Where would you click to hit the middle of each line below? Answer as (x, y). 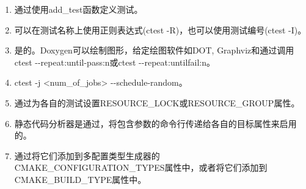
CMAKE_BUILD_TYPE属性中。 (80, 179)
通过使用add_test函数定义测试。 (78, 9)
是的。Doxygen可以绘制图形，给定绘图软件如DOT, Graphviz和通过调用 (154, 50)
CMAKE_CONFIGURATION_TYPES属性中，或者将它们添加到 (141, 167)
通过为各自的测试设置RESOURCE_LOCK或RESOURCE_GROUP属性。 (157, 102)
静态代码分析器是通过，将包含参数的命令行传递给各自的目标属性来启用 (155, 123)
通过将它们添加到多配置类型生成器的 (87, 155)
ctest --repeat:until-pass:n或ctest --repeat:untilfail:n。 (115, 62)
